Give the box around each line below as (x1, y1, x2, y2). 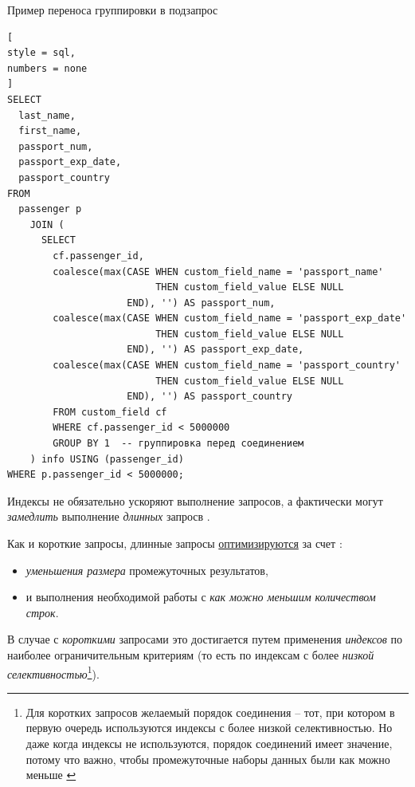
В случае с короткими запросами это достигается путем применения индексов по (7, 631, 402, 647)
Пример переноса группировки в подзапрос (7, 2, 218, 18)
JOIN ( (29, 218, 65, 230)
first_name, (18, 125, 82, 137)
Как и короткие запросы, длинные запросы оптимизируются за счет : (7, 535, 343, 551)
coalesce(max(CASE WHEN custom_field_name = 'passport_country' (53, 360, 401, 372)
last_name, (18, 109, 76, 121)
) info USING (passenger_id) (29, 453, 184, 465)
